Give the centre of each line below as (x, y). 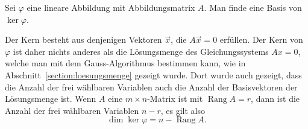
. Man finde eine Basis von (253, 7)
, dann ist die (275, 99)
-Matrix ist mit (175, 99)
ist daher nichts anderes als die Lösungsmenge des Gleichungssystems (141, 51)
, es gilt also (183, 110)
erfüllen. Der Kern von (261, 39)
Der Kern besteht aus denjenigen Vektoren (83, 39)
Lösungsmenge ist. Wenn (51, 99)
